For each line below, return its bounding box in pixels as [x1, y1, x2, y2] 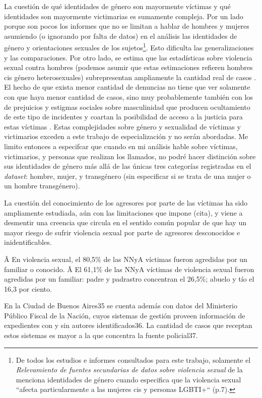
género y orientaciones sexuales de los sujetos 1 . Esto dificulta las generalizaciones [4, 41, 254, 53]
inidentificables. [4, 237, 52, 247]
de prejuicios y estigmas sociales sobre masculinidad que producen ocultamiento [4, 101, 250, 112]
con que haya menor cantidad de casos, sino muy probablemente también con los [4, 92, 253, 102]
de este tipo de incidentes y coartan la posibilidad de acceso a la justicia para [4, 111, 243, 122]
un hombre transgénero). [4, 180, 80, 191]
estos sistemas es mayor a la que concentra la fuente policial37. [4, 330, 198, 341]
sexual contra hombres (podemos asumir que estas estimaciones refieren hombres [4, 62, 253, 73]
